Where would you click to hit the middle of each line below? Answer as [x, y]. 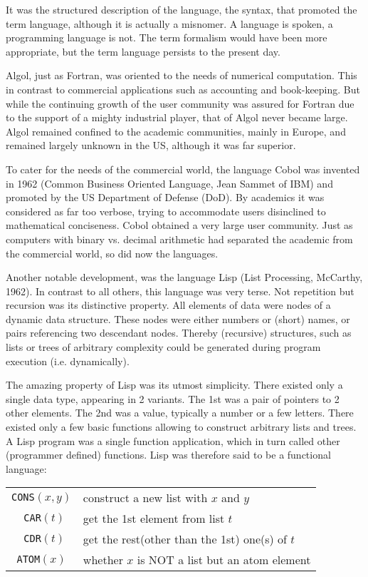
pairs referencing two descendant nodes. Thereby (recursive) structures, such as [179, 333]
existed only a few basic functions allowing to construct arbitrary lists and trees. [181, 427]
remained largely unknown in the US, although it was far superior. [151, 145]
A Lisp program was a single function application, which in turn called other [173, 440]
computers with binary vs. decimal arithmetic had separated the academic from [179, 239]
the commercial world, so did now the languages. [112, 253]
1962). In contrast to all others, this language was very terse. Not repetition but [180, 291]
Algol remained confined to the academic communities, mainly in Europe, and [176, 131]
